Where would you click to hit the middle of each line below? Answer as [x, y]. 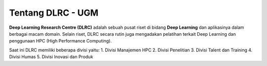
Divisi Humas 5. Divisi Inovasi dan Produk [51, 57]
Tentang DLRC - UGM [54, 13]
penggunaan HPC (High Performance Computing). [61, 41]
